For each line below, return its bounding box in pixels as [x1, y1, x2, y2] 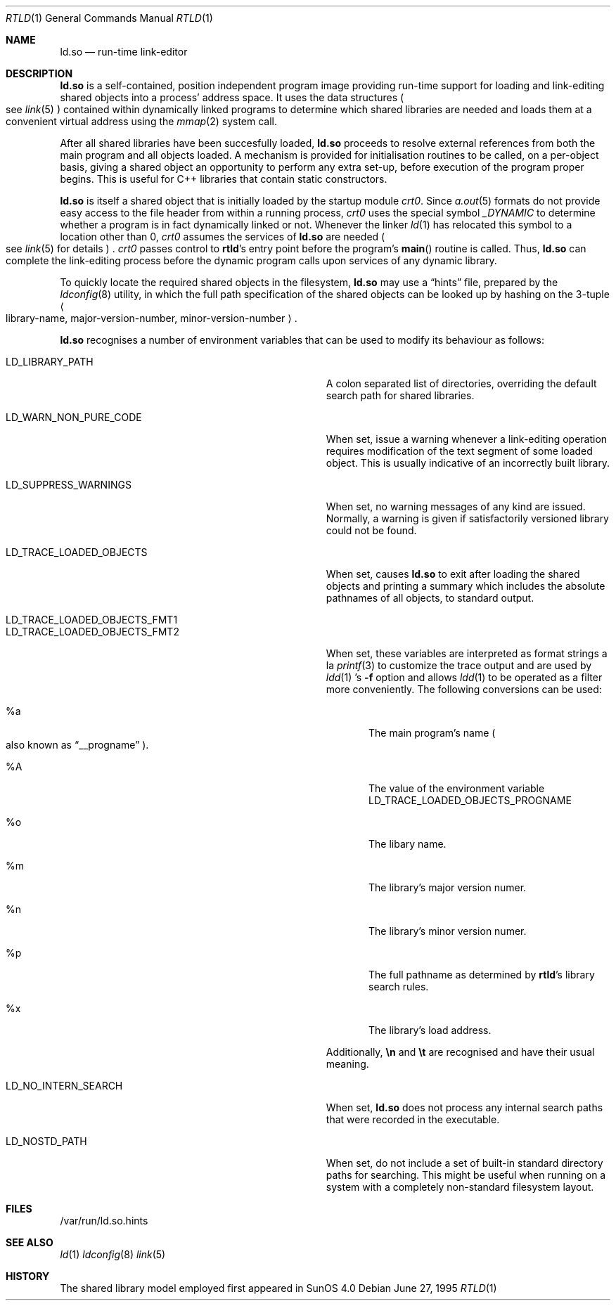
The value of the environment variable [368, 782, 545, 794]
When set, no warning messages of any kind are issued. [326, 500, 586, 512]
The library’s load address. [368, 1024, 492, 1036]
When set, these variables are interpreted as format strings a [326, 647, 608, 659]
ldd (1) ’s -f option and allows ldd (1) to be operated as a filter [326, 671, 603, 683]
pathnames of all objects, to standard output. [326, 592, 534, 604]
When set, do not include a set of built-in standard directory [326, 1157, 603, 1169]
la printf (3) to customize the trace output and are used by [326, 659, 592, 671]
